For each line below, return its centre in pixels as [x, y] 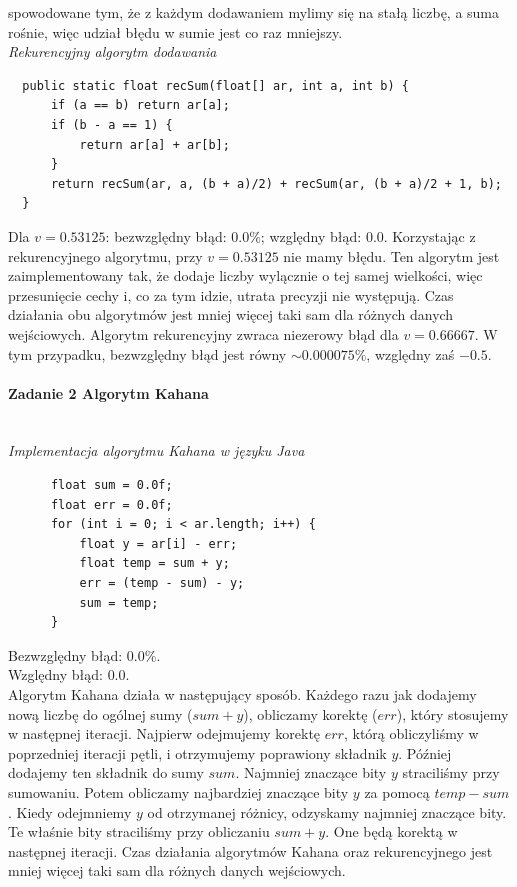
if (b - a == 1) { [111, 124]
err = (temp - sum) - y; [162, 583]
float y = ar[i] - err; [158, 543]
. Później [425, 752]
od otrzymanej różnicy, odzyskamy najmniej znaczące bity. [327, 811]
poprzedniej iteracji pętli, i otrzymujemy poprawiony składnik [197, 752]
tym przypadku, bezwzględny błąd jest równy [147, 353]
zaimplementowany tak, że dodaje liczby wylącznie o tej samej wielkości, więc [245, 275]
